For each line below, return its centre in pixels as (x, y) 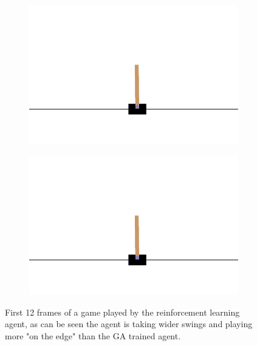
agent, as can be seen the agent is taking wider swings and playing (129, 324)
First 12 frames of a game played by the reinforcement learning (122, 312)
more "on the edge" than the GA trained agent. (93, 336)
